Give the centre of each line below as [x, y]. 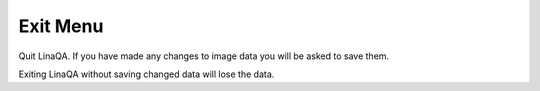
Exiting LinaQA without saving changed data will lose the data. [146, 74]
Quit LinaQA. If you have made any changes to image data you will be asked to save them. [204, 56]
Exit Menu [61, 26]
